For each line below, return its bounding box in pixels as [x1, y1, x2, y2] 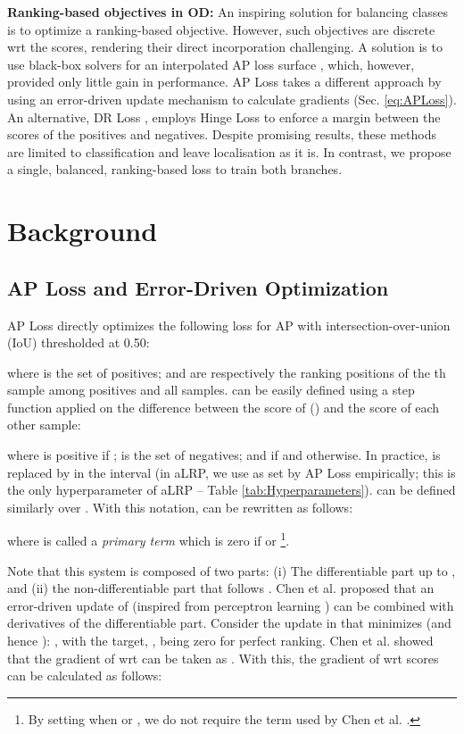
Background [7, 213, 158, 249]
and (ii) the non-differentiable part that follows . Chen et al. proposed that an [7, 579, 435, 597]
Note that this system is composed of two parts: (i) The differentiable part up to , [7, 561, 456, 580]
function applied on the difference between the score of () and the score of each [7, 397, 440, 416]
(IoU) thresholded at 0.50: [7, 333, 150, 352]
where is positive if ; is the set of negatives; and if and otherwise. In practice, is [7, 446, 441, 464]
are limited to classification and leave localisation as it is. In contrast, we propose [7, 142, 452, 161]
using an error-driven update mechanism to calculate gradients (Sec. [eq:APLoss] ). [7, 89, 457, 108]
